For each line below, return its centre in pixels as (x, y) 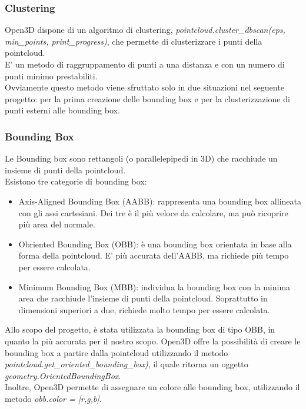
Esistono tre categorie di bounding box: (76, 181)
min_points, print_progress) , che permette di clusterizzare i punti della (134, 41)
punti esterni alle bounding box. (62, 110)
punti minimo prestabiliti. (51, 76)
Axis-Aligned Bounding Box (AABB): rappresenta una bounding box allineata (160, 201)
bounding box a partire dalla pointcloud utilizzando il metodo (117, 352)
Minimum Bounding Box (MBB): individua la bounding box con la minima (154, 286)
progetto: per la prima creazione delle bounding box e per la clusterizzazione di (147, 98)
